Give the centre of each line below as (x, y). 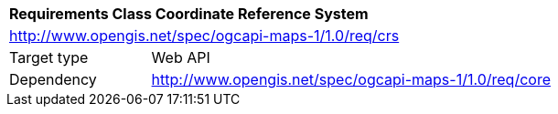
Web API (181, 57)
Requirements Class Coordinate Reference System (189, 14)
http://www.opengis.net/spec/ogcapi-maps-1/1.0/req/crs (204, 36)
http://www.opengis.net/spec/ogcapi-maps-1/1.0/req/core (351, 79)
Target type (49, 57)
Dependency (53, 79)
